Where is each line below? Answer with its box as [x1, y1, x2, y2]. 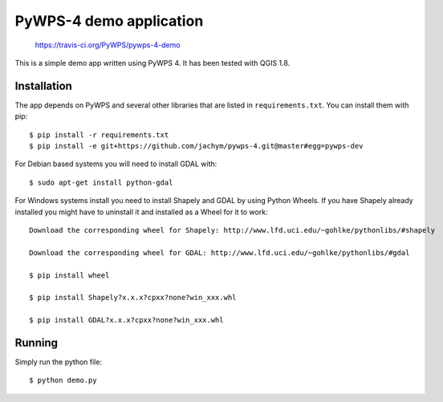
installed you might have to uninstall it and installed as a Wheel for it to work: [14, 207, 268, 217]
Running [14, 335, 59, 349]
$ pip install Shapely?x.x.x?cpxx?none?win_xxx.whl [29, 293, 237, 303]
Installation [14, 79, 72, 92]
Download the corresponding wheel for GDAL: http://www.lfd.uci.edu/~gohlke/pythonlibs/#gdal [29, 248, 410, 257]
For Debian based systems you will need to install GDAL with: [14, 159, 217, 169]
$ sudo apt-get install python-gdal [29, 177, 173, 187]
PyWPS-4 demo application [14, 12, 204, 30]
